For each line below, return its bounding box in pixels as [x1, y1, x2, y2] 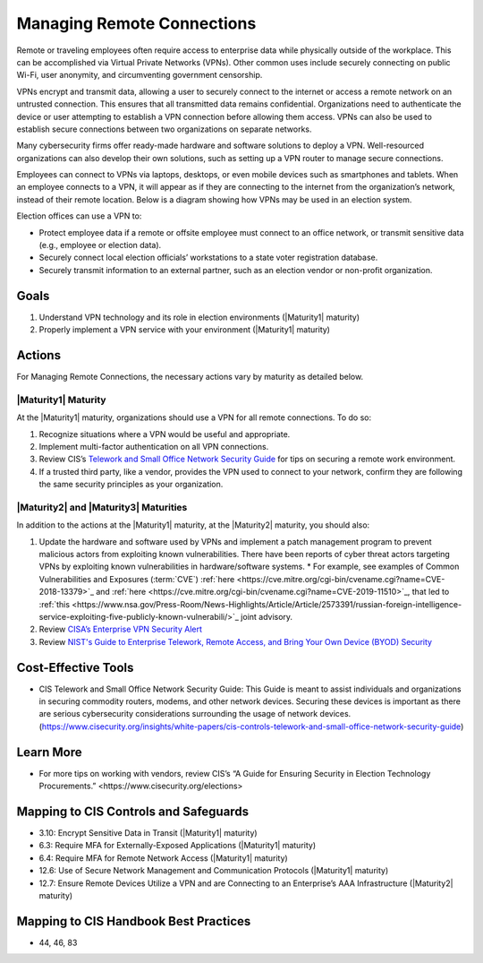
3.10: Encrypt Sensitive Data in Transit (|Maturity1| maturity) [38, 828, 258, 838]
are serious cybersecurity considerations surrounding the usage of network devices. [38, 709, 352, 719]
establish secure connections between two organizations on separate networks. [16, 124, 312, 134]
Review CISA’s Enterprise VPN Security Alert [38, 623, 203, 635]
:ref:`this [38, 598, 71, 609]
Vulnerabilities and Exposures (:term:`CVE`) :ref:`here [38, 573, 235, 584]
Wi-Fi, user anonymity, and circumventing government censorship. [16, 70, 263, 81]
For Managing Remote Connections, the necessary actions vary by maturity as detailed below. [16, 372, 364, 382]
